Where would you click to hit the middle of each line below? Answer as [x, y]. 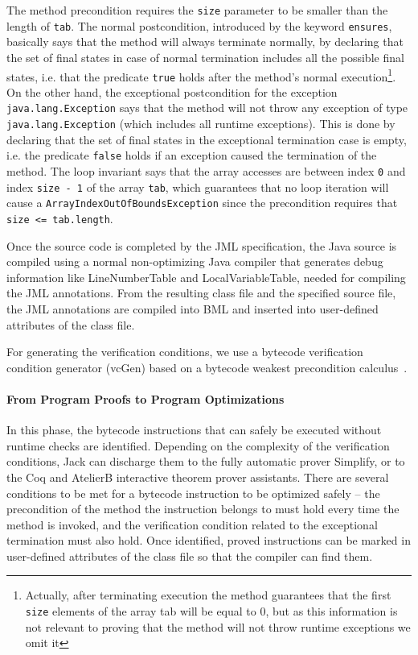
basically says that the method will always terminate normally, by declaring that [205, 41]
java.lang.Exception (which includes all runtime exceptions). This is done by [201, 124]
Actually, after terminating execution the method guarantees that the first [208, 595]
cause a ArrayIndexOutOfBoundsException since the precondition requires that [202, 203]
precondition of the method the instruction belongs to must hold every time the [203, 509]
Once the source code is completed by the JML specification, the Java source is [202, 245]
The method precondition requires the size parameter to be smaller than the [197, 10]
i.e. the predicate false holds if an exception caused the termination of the [192, 155]
